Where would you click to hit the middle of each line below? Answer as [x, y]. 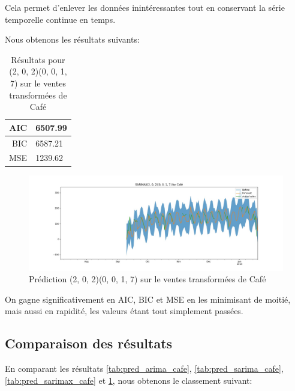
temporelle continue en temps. [60, 19]
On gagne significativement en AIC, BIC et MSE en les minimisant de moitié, [148, 299]
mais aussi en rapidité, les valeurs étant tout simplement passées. [124, 311]
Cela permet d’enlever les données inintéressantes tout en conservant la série [145, 7]
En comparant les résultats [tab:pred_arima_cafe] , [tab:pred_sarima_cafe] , [144, 368]
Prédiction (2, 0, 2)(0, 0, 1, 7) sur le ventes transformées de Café [147, 279]
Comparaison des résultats [89, 343]
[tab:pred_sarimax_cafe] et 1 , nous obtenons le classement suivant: [129, 380]
